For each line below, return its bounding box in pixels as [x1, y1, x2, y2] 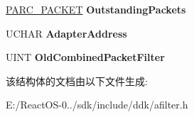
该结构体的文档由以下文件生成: [6, 73, 148, 88]
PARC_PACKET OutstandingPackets [6, 2, 186, 16]
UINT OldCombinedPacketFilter [6, 50, 165, 65]
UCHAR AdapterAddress [6, 26, 127, 40]
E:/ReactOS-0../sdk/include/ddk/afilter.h [6, 97, 188, 112]
